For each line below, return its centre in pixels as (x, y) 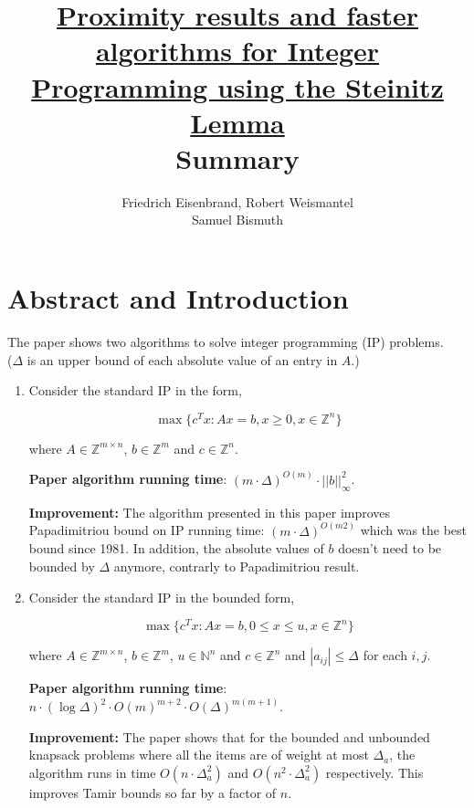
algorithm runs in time (92, 772)
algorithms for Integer (237, 51)
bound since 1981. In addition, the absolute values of (176, 548)
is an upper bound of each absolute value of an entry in (182, 359)
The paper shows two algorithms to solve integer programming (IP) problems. (226, 341)
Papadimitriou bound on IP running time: (147, 530)
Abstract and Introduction (178, 298)
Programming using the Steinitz (237, 86)
